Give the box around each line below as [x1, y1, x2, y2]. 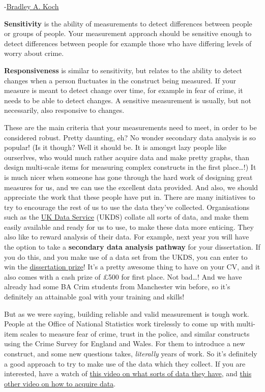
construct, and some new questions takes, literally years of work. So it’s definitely [4, 348, 257, 358]
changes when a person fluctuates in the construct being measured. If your [4, 75, 236, 85]
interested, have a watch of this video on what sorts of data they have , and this [4, 368, 252, 379]
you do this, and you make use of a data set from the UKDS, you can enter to [4, 251, 248, 262]
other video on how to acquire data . [4, 378, 116, 388]
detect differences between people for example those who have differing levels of [4, 38, 252, 48]
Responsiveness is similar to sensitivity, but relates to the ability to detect [4, 65, 243, 75]
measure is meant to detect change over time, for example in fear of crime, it [4, 85, 243, 96]
